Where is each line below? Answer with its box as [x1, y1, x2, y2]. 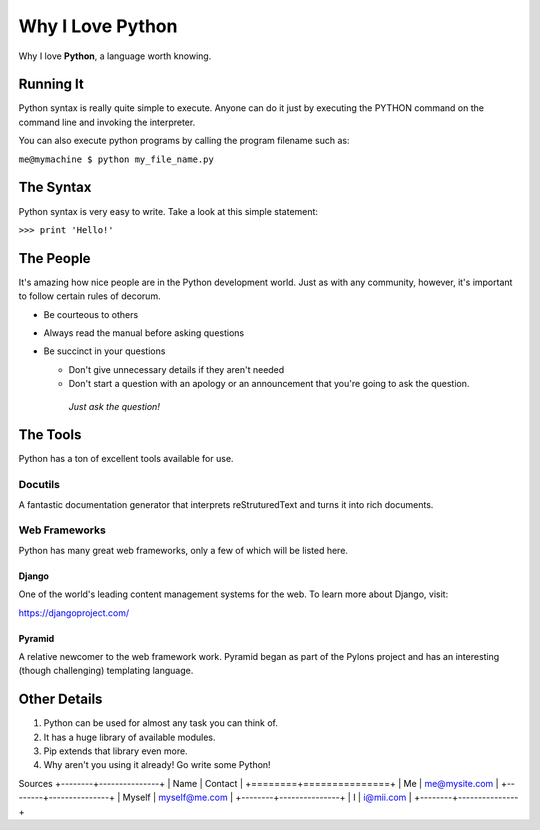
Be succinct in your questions [43, 345, 166, 357]
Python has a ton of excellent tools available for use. [18, 453, 234, 465]
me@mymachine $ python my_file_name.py [18, 153, 214, 165]
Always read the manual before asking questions [43, 327, 245, 339]
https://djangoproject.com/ [18, 606, 130, 619]
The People [18, 250, 91, 267]
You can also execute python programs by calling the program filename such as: [18, 135, 350, 147]
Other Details [18, 691, 103, 708]
